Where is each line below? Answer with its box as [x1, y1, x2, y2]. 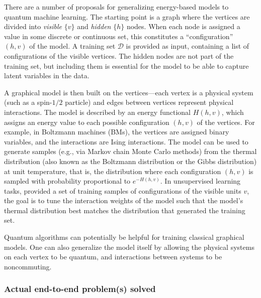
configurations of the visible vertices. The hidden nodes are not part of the [4, 50, 234, 61]
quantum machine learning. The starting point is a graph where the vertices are [4, 11, 250, 22]
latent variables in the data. [4, 70, 90, 81]
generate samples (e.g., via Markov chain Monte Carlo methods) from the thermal [4, 146, 257, 157]
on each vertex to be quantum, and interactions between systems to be [4, 251, 222, 262]
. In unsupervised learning [160, 176, 241, 186]
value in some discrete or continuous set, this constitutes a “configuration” [4, 31, 233, 41]
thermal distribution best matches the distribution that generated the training [4, 205, 245, 215]
